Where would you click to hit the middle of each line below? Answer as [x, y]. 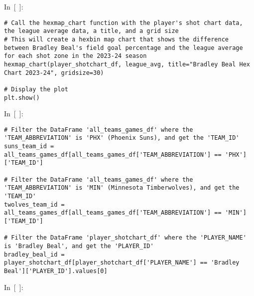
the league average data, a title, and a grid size [91, 31]
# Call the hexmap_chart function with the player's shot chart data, [124, 23]
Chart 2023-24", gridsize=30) [54, 73]
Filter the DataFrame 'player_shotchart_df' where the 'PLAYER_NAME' [129, 238]
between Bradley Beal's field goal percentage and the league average [124, 48]
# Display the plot [36, 89]
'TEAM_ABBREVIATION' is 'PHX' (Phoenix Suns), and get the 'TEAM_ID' [122, 138]
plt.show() [22, 98]
